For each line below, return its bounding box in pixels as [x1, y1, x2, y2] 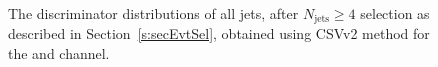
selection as [360, 3, 430, 23]
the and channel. [8, 43, 110, 64]
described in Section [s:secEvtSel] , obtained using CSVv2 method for [8, 23, 430, 44]
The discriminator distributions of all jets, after [8, 3, 299, 23]
